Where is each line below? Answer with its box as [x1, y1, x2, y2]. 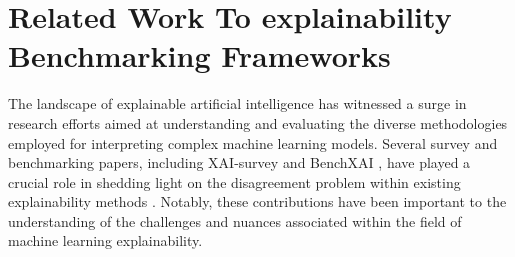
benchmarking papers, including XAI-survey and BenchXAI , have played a [8, 152, 471, 173]
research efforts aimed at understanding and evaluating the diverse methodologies [8, 112, 508, 133]
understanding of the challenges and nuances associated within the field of [8, 210, 462, 231]
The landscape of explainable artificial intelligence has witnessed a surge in [8, 93, 467, 114]
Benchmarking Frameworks [8, 35, 391, 76]
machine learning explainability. [8, 230, 203, 251]
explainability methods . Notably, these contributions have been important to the [8, 191, 507, 212]
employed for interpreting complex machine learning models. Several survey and [8, 132, 498, 153]
